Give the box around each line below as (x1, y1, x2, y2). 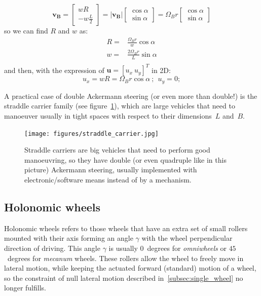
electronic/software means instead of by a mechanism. (24, 174, 192, 184)
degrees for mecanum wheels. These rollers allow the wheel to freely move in (7, 252, 244, 263)
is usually (108, 242, 138, 253)
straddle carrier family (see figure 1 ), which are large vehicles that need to (4, 100, 235, 111)
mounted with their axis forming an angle (4, 233, 133, 243)
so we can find (4, 25, 48, 35)
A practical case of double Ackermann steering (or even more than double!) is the (4, 90, 257, 101)
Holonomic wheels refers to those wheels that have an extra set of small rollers (4, 223, 248, 233)
